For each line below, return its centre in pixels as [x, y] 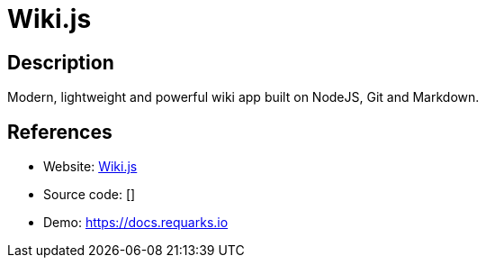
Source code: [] [90, 195]
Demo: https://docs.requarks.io [136, 223]
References [60, 132]
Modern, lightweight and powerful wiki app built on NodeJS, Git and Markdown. [243, 97]
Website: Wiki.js [90, 167]
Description [61, 62]
